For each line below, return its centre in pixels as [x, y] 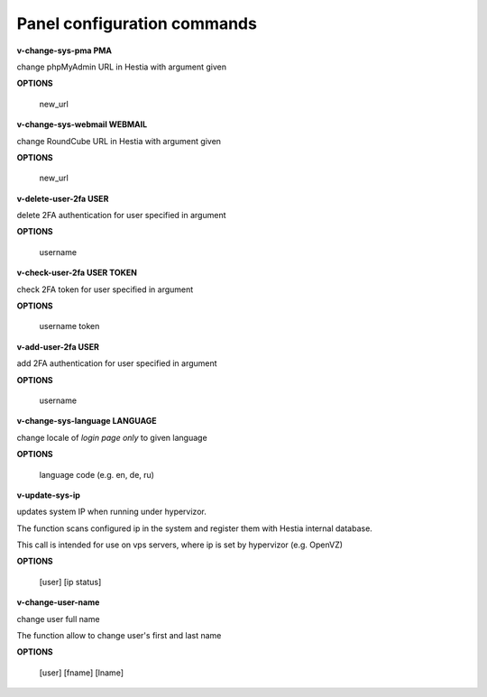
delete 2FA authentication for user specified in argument [121, 216]
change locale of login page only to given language [112, 437]
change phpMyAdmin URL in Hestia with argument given [122, 67]
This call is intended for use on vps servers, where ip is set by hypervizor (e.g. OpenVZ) [179, 545]
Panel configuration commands [137, 23]
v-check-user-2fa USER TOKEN [77, 273]
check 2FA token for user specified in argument [105, 289]
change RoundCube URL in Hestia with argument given [119, 141]
